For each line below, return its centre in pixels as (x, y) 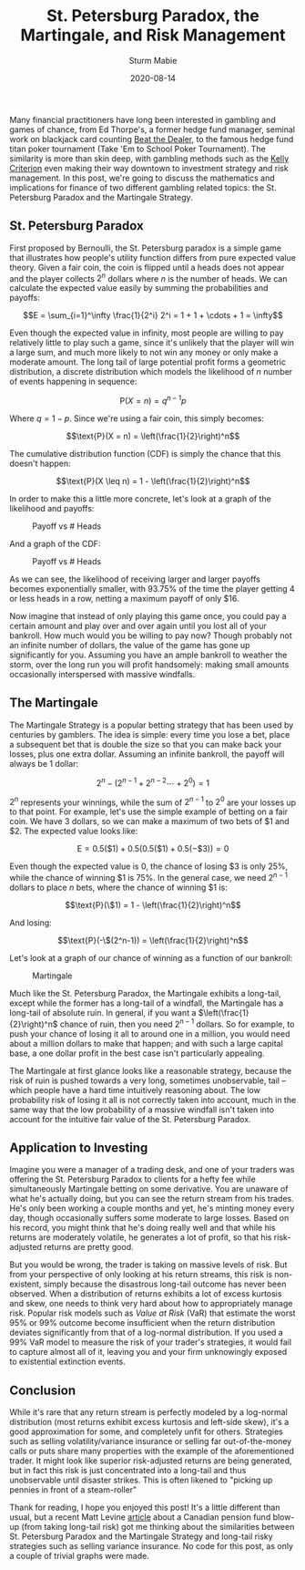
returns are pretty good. (89, 1247)
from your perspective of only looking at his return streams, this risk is (141, 1275)
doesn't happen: (40, 464)
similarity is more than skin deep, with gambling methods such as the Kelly (149, 158)
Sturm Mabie (153, 60)
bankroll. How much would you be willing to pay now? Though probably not (151, 635)
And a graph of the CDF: (55, 544)
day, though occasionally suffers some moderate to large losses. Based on (149, 1218)
